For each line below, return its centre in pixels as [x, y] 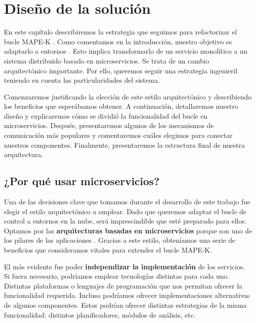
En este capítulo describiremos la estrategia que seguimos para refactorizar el [121, 32]
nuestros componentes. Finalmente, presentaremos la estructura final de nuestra [125, 145]
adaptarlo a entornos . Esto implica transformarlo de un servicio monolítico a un [126, 51]
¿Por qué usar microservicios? [82, 181]
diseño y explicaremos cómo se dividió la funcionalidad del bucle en [106, 115]
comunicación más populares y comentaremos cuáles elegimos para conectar [118, 135]
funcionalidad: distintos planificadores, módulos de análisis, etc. [100, 314]
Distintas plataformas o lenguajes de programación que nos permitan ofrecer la [123, 285]
